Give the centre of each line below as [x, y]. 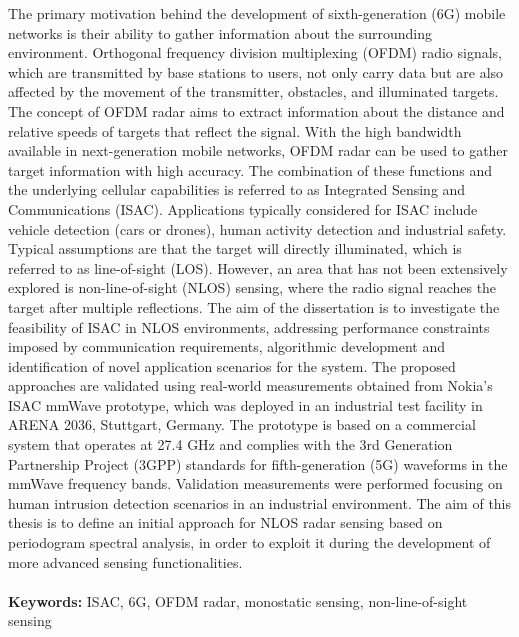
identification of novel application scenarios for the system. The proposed [232, 365]
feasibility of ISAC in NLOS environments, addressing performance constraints [249, 326]
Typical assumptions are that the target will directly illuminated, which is [235, 248]
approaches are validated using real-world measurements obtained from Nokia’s [250, 385]
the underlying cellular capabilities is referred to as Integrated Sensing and [237, 189]
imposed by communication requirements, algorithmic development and [226, 346]
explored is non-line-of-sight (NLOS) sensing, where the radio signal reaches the [252, 287]
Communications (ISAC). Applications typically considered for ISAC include [243, 208]
